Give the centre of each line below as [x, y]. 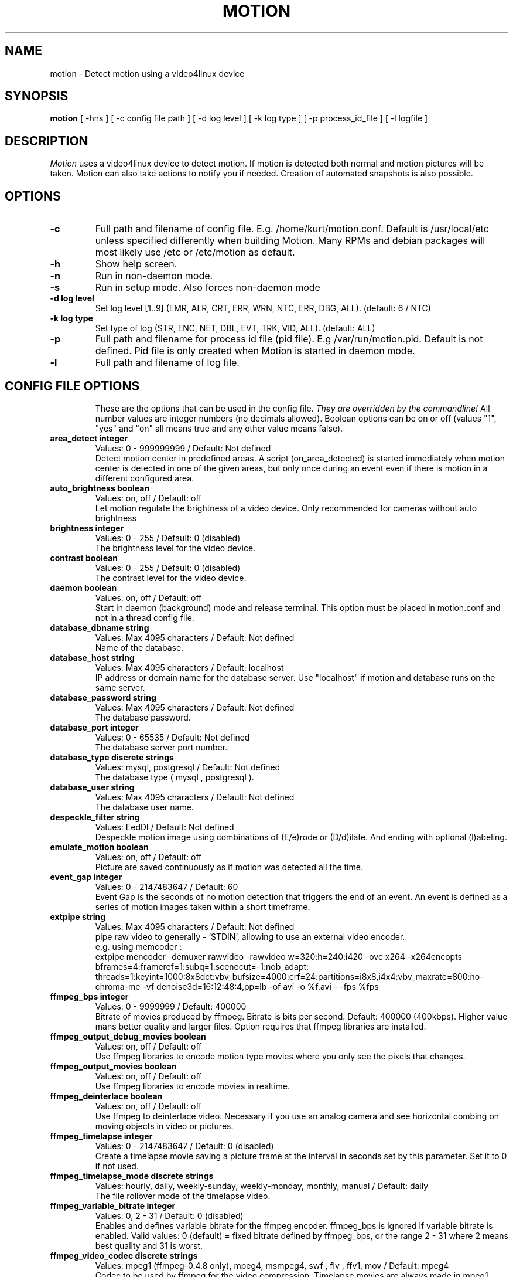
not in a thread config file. [145, 617]
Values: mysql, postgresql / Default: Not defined [188, 767]
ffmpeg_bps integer [89, 996]
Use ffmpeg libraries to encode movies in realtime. [193, 1086]
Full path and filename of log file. [167, 363]
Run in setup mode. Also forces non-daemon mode [208, 288]
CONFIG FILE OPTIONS [72, 386]
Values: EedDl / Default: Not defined [165, 827]
